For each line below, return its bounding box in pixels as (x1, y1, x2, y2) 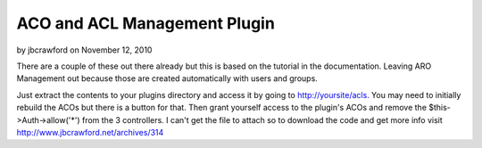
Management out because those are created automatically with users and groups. (16, 73, 319, 84)
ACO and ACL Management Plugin (16, 13, 276, 33)
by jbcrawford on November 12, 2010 (16, 45, 153, 55)
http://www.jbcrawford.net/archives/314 (16, 127, 164, 137)
